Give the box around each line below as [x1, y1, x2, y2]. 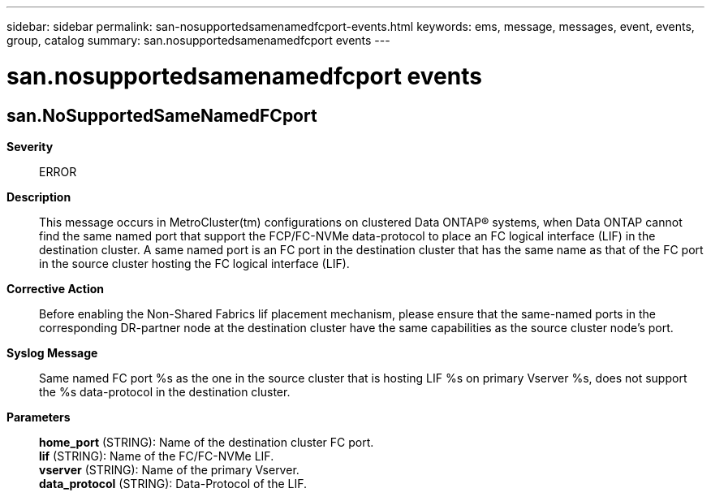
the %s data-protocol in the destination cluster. [39, 384, 291, 399]
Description [6, 189, 71, 204]
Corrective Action [6, 281, 104, 296]
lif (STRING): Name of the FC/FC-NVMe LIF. [39, 448, 274, 463]
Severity [6, 139, 54, 153]
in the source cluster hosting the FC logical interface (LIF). [39, 256, 350, 270]
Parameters [6, 409, 71, 424]
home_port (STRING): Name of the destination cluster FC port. [39, 434, 374, 449]
